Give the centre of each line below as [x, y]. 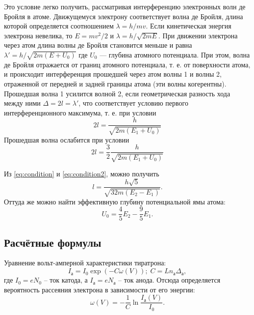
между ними [22, 103]
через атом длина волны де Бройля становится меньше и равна [98, 45]
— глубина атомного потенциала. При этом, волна [175, 54]
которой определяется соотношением [59, 26]
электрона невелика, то [38, 35]
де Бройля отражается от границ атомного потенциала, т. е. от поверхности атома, [127, 64]
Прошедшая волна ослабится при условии [67, 139]
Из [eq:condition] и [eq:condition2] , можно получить [82, 173]
